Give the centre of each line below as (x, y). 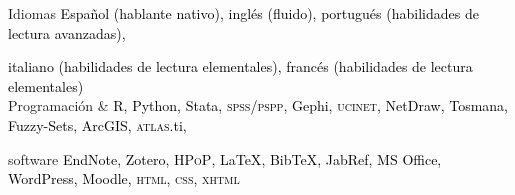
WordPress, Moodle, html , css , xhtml (124, 178)
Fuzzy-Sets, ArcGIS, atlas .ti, (97, 124)
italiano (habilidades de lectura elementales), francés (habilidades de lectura (240, 66)
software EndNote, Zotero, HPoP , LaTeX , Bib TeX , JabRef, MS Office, (225, 158)
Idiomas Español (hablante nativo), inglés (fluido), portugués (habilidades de (243, 13)
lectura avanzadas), (67, 32)
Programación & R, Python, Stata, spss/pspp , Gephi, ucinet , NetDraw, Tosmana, (258, 105)
